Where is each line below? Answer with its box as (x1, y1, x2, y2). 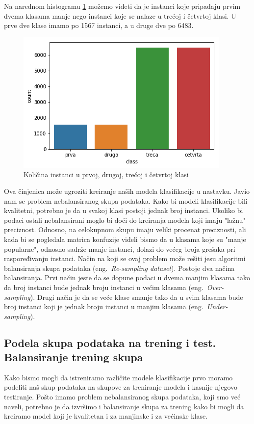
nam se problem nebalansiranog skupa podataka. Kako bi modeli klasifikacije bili (4, 195, 248, 206)
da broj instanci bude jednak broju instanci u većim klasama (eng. (4, 282, 203, 292)
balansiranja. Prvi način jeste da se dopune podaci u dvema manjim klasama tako (4, 272, 250, 283)
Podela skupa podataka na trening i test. (4, 335, 216, 350)
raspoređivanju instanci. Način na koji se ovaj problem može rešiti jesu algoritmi (4, 253, 246, 264)
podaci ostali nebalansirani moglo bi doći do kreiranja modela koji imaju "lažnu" (4, 214, 246, 225)
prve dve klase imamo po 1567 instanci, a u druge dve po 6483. (4, 20, 194, 30)
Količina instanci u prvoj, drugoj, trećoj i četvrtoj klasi (24, 169, 189, 180)
